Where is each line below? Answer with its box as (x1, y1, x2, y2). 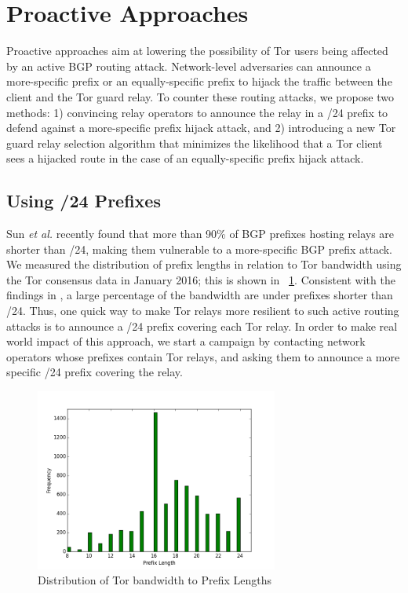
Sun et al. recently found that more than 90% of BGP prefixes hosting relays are (6, 225, 395, 242)
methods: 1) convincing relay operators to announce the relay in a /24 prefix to (6, 104, 388, 120)
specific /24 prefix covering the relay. (6, 364, 183, 380)
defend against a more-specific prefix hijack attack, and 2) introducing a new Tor (6, 119, 396, 136)
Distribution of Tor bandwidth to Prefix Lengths (38, 572, 272, 588)
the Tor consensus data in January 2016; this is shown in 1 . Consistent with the (6, 271, 395, 287)
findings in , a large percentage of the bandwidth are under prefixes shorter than (6, 287, 393, 303)
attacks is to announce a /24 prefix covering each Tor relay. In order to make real (6, 317, 398, 334)
